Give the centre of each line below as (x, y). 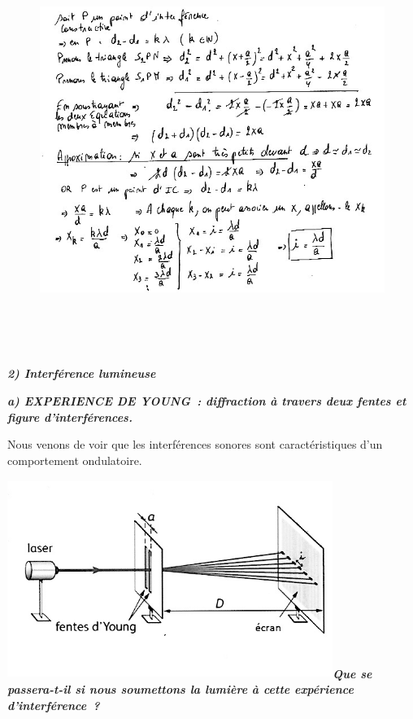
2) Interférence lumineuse (82, 373)
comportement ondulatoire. (75, 460)
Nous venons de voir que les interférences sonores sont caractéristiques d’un (195, 444)
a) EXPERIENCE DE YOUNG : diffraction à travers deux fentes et (207, 400)
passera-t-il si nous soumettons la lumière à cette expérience (180, 689)
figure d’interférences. (70, 416)
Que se (352, 673)
